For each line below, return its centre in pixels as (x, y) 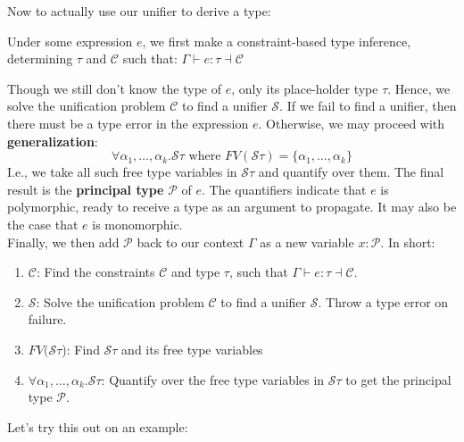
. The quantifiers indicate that (284, 189)
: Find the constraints (95, 272)
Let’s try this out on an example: (98, 426)
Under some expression (70, 41)
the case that (43, 224)
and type (196, 272)
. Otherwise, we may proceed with (352, 123)
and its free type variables (192, 349)
